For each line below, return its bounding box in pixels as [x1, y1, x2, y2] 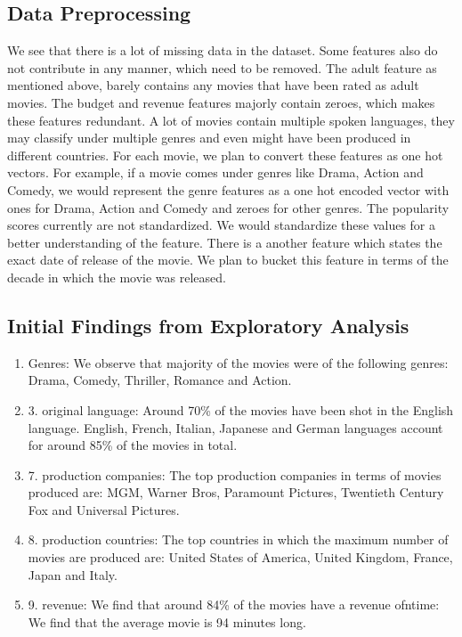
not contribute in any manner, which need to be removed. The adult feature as [7, 58, 437, 77]
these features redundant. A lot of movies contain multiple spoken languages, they [7, 110, 455, 129]
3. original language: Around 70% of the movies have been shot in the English [28, 400, 454, 419]
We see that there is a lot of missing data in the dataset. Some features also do [7, 41, 438, 60]
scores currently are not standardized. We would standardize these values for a [7, 216, 435, 234]
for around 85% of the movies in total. [28, 436, 238, 454]
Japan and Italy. [28, 565, 118, 584]
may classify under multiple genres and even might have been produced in [7, 128, 411, 147]
